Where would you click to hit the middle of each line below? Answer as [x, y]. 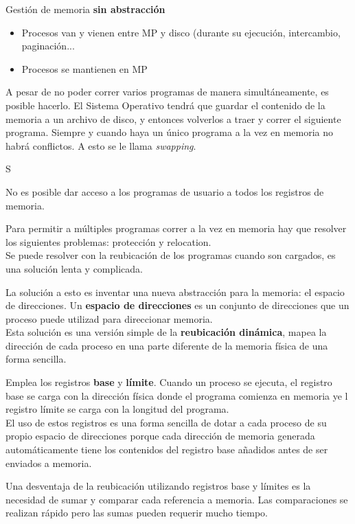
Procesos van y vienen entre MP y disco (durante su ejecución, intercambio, [181, 32]
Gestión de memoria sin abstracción [85, 9]
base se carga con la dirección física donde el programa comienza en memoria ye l [177, 395]
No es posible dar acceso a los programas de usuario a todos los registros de [165, 191]
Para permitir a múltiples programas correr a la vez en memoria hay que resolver [176, 228]
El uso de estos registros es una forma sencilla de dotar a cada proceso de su [166, 422]
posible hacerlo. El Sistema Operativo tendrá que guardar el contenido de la [165, 105]
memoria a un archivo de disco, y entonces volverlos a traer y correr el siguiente [173, 118]
